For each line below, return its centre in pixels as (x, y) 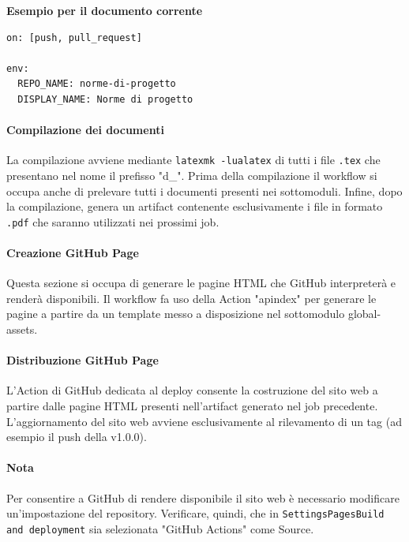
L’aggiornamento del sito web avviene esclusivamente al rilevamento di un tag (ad (204, 421)
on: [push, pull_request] (74, 37)
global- (364, 314)
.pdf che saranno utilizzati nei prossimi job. (113, 221)
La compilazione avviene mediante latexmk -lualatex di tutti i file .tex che (193, 160)
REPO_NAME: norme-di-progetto (97, 84)
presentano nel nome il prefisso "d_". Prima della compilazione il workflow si (192, 176)
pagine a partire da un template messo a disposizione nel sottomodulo (176, 314)
